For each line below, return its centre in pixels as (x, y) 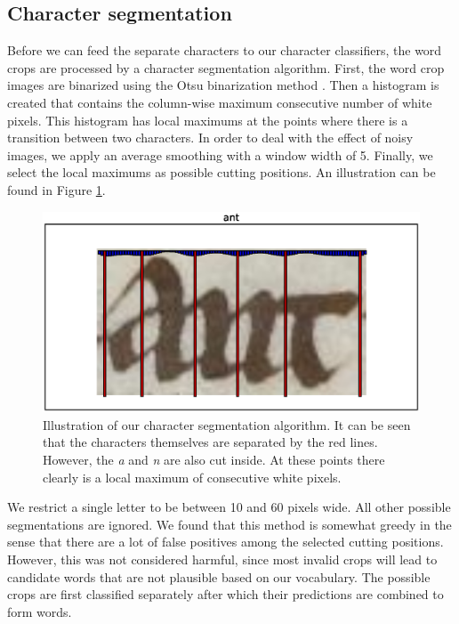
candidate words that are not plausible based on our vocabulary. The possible (219, 576)
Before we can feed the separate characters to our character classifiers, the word (225, 50)
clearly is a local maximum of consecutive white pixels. (192, 477)
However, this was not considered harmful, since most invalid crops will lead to (222, 559)
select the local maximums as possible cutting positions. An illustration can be (221, 172)
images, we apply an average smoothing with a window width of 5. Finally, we (220, 154)
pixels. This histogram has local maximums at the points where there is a (208, 120)
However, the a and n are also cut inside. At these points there (214, 459)
